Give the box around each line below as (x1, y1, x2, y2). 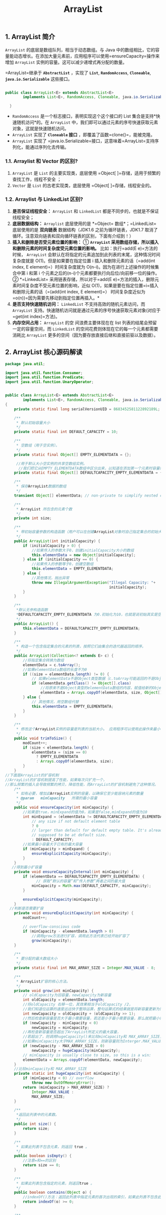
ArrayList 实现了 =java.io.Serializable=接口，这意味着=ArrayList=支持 (12, 138, 155, 144)
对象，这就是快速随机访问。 (12, 125, 69, 132)
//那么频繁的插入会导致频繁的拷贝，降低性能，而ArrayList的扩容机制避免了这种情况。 (5, 782, 158, 787)
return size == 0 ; (23, 1163, 61, 1168)
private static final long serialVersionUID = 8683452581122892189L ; (14, 406, 161, 412)
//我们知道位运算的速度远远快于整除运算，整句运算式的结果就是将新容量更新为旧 (23, 1007, 164, 1012)
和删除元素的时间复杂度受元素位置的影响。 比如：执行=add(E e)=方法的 (12, 245, 158, 251)
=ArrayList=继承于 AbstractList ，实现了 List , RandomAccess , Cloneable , (5, 69, 151, 75)
